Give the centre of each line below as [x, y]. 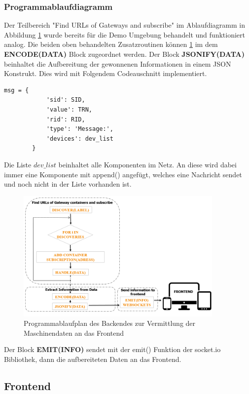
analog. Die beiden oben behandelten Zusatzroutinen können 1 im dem [111, 44]
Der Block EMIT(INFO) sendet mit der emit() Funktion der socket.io [112, 349]
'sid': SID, [66, 100]
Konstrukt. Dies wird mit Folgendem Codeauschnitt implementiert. [106, 73]
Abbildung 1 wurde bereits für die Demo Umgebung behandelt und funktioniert [124, 34]
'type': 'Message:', [80, 129]
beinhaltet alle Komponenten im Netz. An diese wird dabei [147, 164]
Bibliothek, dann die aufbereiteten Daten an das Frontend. [93, 359]
